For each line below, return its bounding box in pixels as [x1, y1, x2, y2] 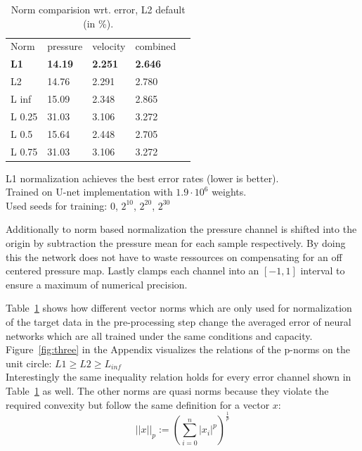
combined [135, 39, 176, 53]
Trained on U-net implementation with [6, 184, 173, 199]
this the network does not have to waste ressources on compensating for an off [6, 249, 342, 264]
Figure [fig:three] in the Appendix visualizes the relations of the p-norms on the [6, 342, 350, 357]
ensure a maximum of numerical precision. [6, 277, 188, 291]
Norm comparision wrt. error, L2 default [11, 2, 186, 16]
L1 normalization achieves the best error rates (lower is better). [6, 170, 279, 185]
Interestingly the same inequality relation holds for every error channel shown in [6, 369, 351, 384]
